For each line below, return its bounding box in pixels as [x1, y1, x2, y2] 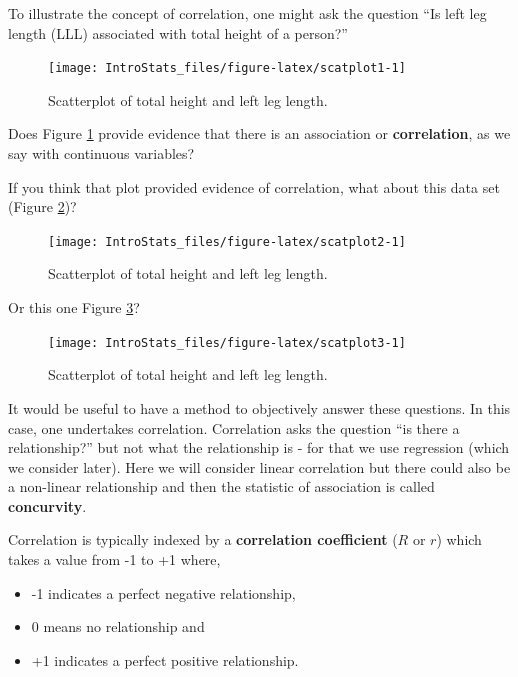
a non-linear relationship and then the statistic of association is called [8, 476, 435, 497]
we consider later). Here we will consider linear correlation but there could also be [8, 456, 511, 477]
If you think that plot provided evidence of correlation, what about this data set [8, 176, 500, 197]
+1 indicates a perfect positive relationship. [31, 649, 299, 670]
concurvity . [8, 495, 87, 516]
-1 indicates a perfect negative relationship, [31, 582, 296, 603]
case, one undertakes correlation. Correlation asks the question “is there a [8, 417, 460, 438]
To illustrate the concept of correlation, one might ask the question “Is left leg [8, 3, 487, 23]
